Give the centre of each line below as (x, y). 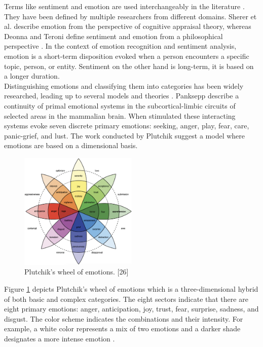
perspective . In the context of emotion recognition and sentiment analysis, (120, 46)
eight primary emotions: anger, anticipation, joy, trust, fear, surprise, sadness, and (131, 309)
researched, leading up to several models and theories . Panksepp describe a (122, 96)
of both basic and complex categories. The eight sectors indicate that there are (126, 299)
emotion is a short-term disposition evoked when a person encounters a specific (127, 56)
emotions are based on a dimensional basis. (71, 145)
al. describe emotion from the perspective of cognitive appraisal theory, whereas (128, 26)
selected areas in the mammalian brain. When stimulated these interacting (120, 115)
